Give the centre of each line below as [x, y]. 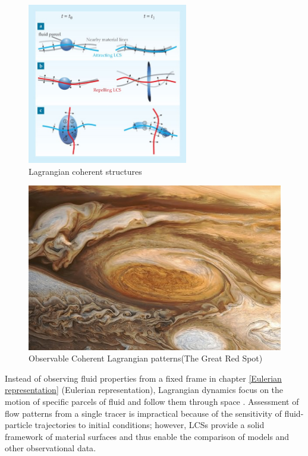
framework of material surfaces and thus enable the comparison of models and [147, 436]
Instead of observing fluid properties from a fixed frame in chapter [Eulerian [143, 378]
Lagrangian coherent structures [85, 171]
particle [18, 425]
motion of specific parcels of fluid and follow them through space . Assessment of [152, 401]
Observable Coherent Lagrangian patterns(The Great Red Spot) [146, 358]
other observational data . [51, 448]
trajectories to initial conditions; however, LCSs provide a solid [150, 425]
